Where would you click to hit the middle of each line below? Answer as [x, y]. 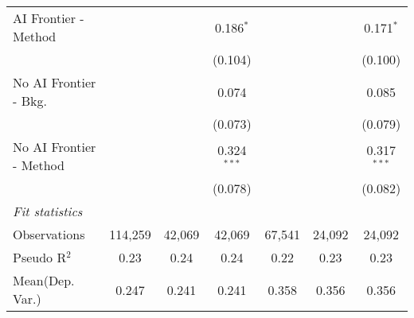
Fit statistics [48, 211]
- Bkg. [30, 101]
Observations [49, 234]
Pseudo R [40, 257]
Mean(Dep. [44, 280]
